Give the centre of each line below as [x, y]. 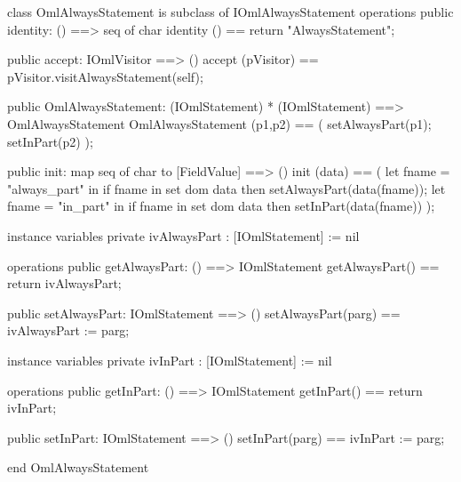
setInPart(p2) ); [50, 141]
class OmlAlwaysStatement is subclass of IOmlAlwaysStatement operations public [230, 12]
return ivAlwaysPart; [64, 283]
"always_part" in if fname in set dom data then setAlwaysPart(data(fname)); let [227, 188]
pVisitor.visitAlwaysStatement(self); [105, 76]
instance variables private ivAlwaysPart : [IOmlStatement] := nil [183, 235]
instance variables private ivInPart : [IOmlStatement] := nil [170, 360]
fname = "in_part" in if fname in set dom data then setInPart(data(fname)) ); [221, 206]
